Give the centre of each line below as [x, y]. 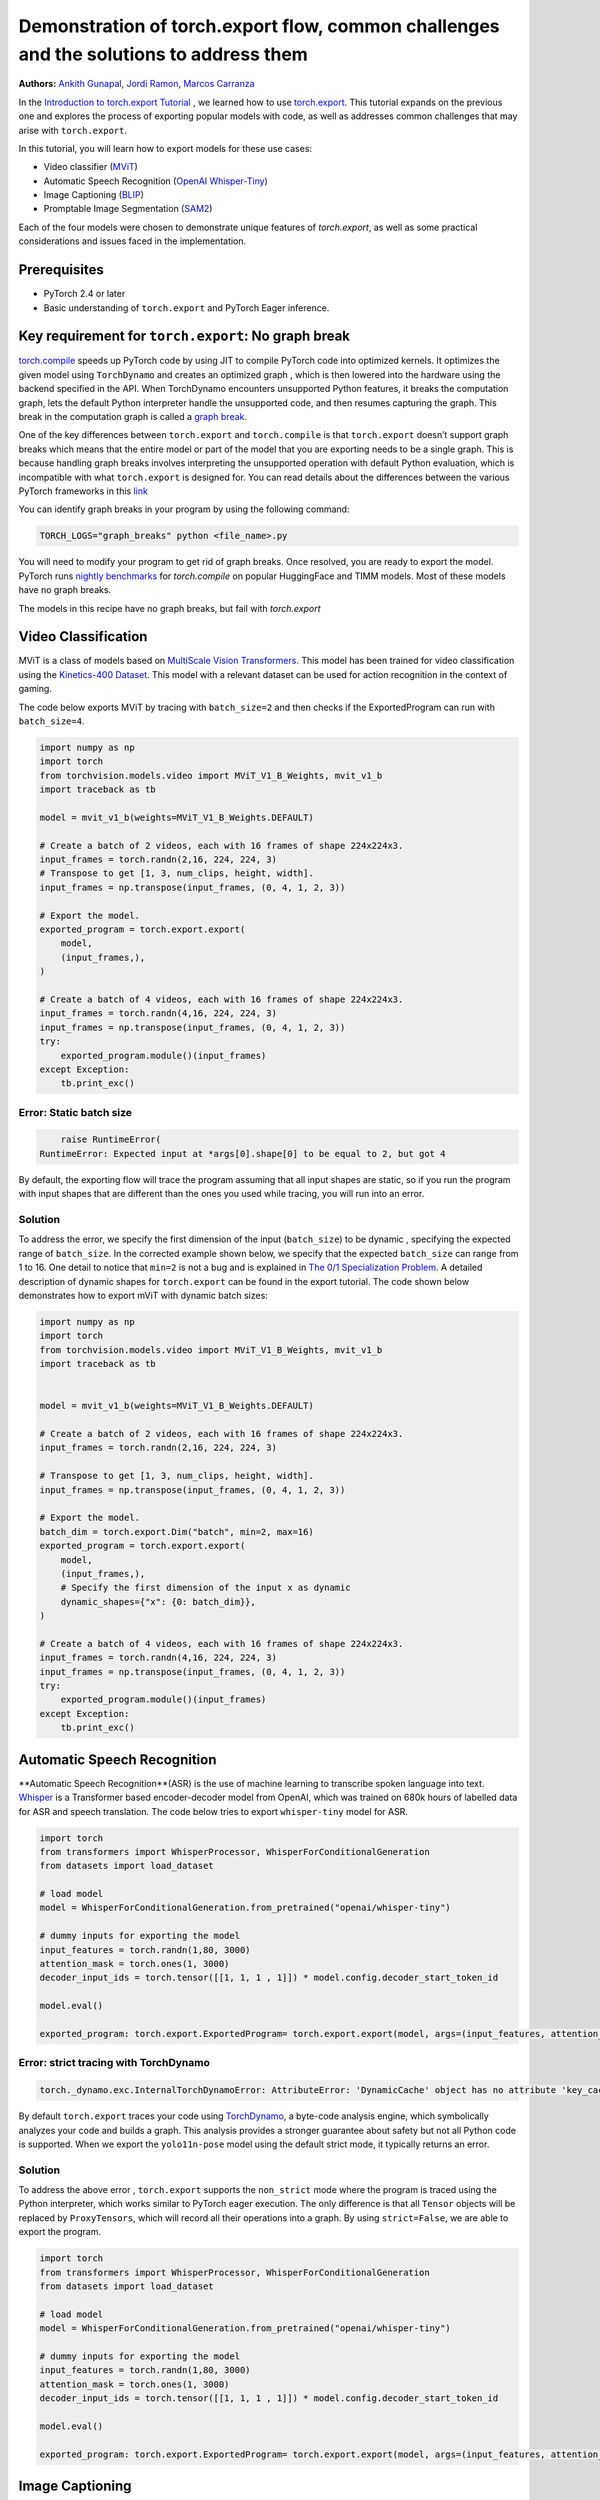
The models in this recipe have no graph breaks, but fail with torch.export [169, 608]
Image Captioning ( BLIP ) [94, 195]
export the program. [60, 2232]
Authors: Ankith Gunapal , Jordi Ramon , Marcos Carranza [136, 84]
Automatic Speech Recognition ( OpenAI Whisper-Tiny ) [156, 181]
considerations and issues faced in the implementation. [132, 241]
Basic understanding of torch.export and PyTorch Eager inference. [186, 307]
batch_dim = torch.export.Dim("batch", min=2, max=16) [176, 1531]
